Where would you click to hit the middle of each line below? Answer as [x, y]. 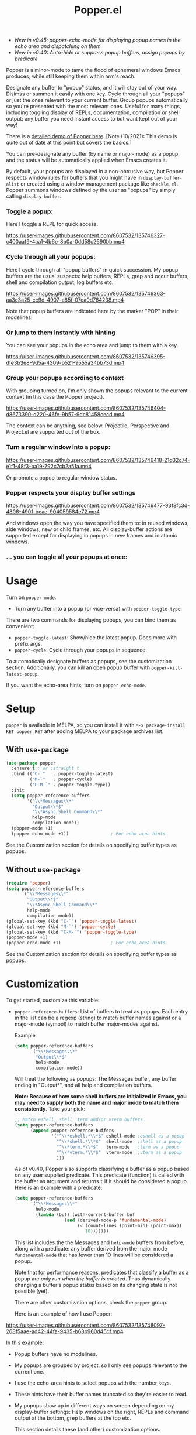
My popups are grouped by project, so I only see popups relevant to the [101, 1365]
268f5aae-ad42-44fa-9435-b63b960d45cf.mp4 [65, 1331]
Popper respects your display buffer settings [71, 492]
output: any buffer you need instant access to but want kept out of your [92, 119]
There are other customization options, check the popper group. [91, 1302]
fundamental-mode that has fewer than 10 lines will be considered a [94, 1255]
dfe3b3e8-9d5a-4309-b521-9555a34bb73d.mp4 [65, 363]
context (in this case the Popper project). [55, 397]
